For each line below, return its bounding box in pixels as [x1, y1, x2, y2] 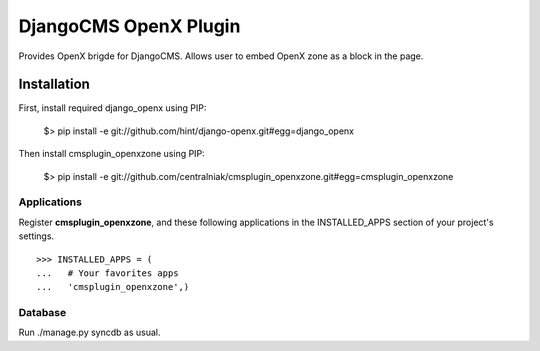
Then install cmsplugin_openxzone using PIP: [18, 148, 205, 160]
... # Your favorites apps [36, 267, 179, 279]
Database [18, 306, 67, 320]
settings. [18, 230, 55, 242]
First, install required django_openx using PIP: [18, 102, 207, 114]
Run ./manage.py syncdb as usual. [18, 326, 161, 339]
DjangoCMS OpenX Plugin [18, 15, 241, 37]
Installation [18, 76, 90, 93]
